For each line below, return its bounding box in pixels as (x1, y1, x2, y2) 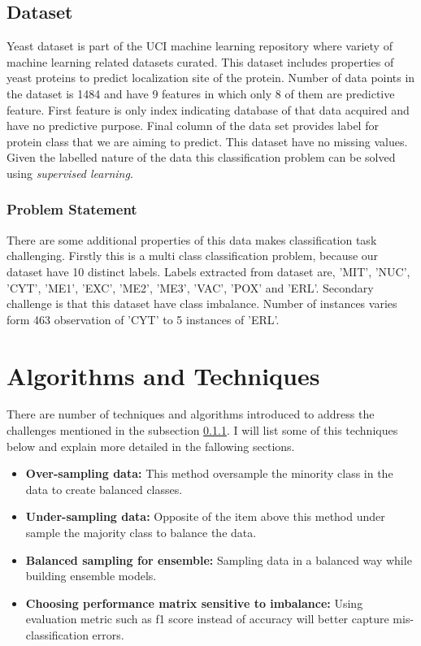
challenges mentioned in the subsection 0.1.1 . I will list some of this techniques (7, 422, 398, 439)
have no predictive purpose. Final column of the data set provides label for (7, 117, 379, 134)
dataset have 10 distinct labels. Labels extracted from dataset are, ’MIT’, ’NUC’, (7, 262, 410, 280)
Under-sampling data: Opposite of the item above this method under (25, 508, 385, 525)
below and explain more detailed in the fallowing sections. (7, 437, 295, 454)
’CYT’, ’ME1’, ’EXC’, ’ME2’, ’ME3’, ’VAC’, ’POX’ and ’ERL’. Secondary (7, 279, 374, 296)
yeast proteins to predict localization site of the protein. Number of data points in (7, 69, 415, 86)
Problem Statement (7, 199, 137, 219)
